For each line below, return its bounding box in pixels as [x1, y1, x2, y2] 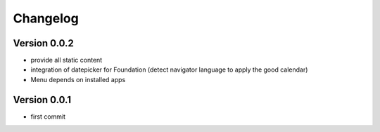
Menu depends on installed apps [30, 75, 126, 84]
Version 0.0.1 [13, 93, 72, 105]
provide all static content [30, 56, 103, 65]
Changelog [13, 11, 79, 26]
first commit [30, 112, 66, 121]
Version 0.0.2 [13, 37, 74, 49]
